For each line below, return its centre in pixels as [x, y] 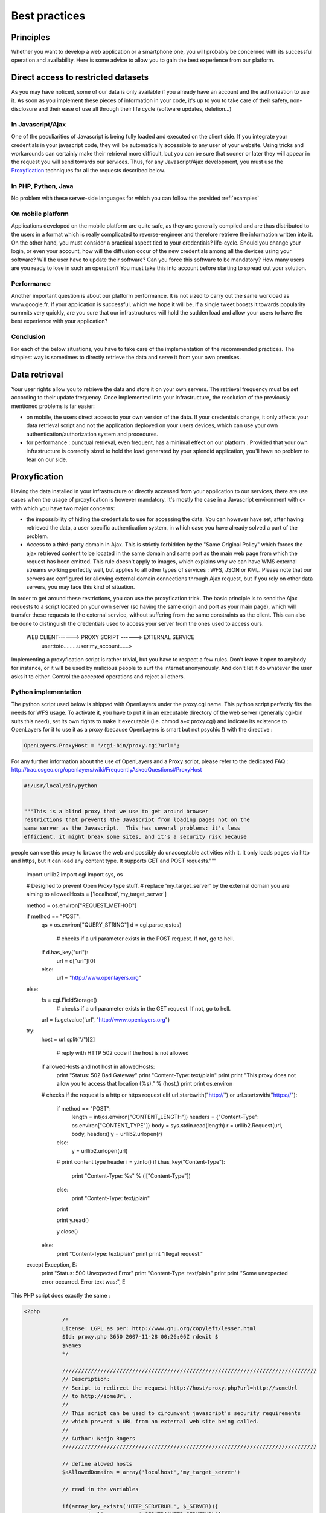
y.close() [67, 1231]
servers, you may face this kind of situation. [81, 587]
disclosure [24, 109]
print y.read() [73, 1220]
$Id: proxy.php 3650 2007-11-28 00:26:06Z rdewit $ [140, 1337]
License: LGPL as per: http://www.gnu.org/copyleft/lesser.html [159, 1328]
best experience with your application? [59, 321]
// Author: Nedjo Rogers [99, 1438]
